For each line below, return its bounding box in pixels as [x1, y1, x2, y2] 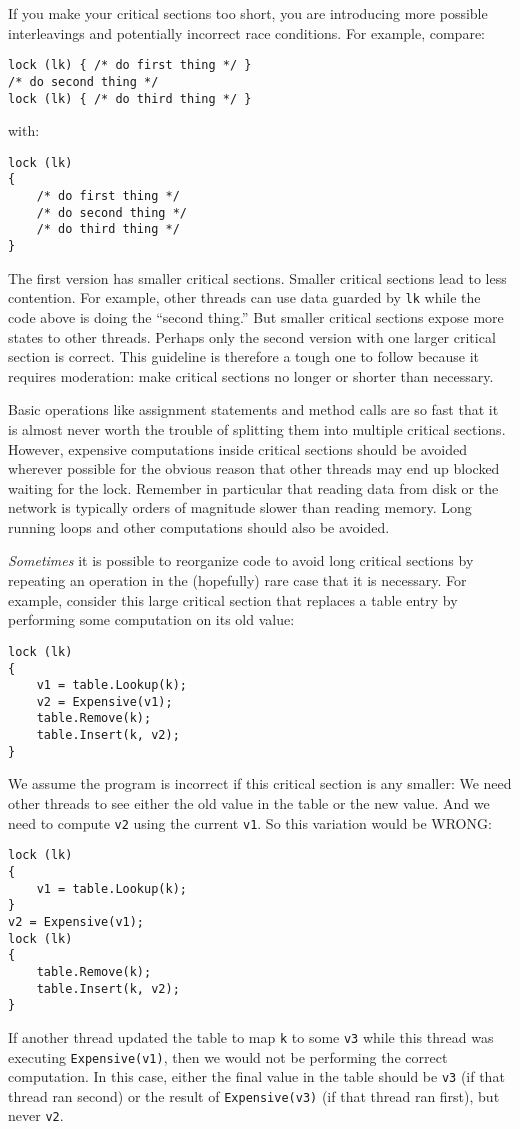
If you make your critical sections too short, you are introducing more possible [8, 3, 488, 23]
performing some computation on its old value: [8, 609, 295, 630]
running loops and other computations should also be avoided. [8, 516, 390, 537]
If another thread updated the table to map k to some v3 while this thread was [8, 1026, 494, 1047]
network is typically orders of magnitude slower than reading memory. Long [8, 497, 472, 518]
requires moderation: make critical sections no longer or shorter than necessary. [8, 365, 494, 386]
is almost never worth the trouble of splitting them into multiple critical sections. [8, 418, 506, 439]
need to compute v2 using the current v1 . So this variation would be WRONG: [8, 812, 492, 833]
